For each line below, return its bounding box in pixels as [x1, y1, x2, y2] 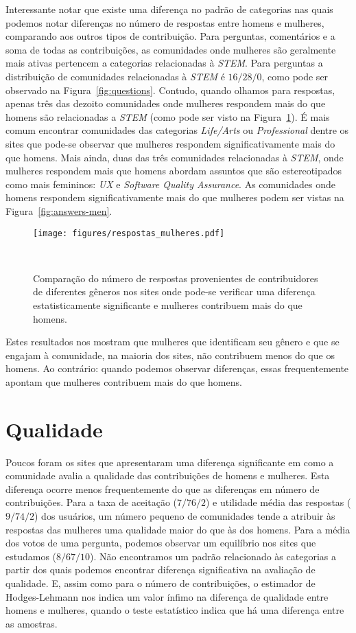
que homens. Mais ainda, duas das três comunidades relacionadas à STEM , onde [5, 150, 344, 164]
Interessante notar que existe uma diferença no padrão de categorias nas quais [5, 2, 333, 16]
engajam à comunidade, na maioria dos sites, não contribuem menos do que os [5, 347, 335, 362]
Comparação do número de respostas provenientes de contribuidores [33, 271, 318, 285]
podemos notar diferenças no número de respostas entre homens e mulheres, [5, 15, 324, 30]
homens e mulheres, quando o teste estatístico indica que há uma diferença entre [5, 603, 344, 617]
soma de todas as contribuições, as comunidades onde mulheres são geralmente [5, 42, 336, 56]
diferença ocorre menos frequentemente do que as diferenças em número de [5, 481, 320, 496]
